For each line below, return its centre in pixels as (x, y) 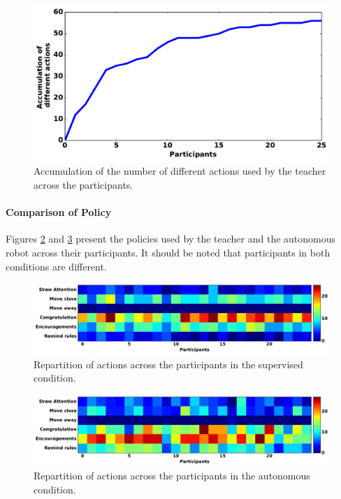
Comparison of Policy (59, 212)
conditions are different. (56, 266)
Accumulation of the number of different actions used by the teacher (180, 171)
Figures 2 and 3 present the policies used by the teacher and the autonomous (171, 239)
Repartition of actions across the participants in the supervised (168, 364)
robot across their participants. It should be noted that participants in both (168, 252)
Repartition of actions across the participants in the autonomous (172, 476)
